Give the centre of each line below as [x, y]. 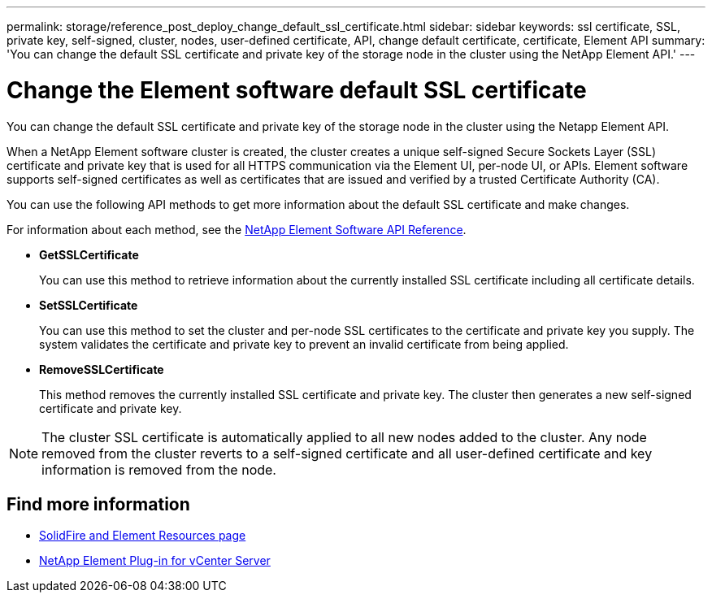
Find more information [98, 504]
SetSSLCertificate [89, 305]
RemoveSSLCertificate [102, 369]
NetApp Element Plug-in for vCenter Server [155, 561]
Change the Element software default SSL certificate [297, 90]
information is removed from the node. [159, 469]
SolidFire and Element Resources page [143, 536]
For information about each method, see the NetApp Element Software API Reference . [237, 229]
